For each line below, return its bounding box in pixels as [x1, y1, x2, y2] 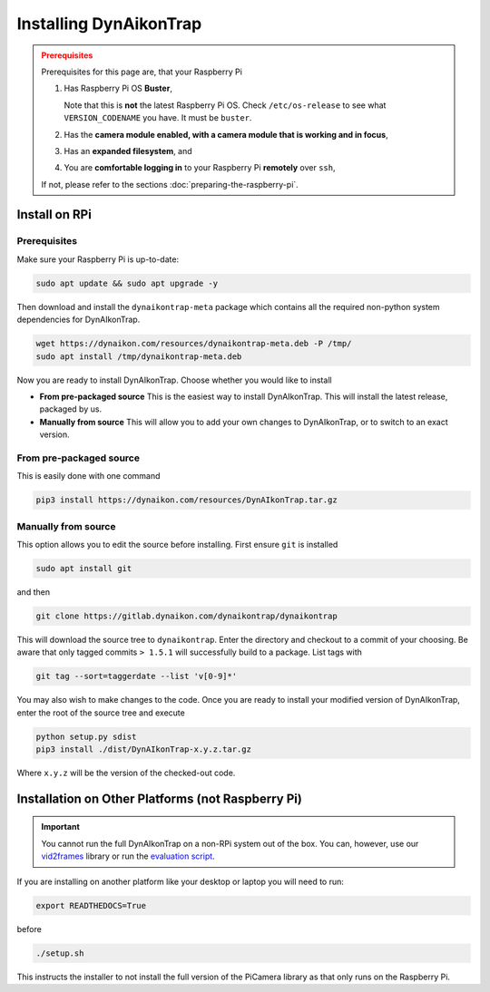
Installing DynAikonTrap [16, 14, 202, 34]
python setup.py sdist [35, 731, 137, 742]
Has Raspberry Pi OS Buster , [64, 83, 172, 94]
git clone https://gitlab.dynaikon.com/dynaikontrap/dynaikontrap [35, 610, 338, 621]
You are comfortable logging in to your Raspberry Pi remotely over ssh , [64, 162, 336, 173]
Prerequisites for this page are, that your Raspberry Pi [41, 66, 242, 77]
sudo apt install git [35, 563, 132, 573]
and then [16, 586, 50, 598]
